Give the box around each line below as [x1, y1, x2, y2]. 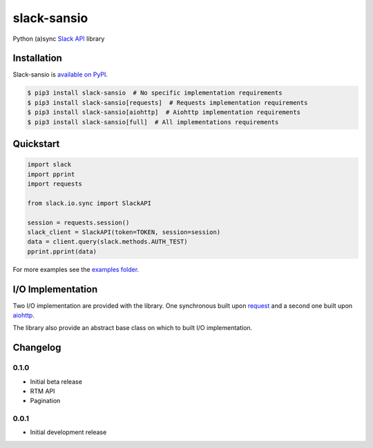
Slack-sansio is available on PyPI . [12, 70, 108, 79]
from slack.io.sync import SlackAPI [27, 199, 152, 207]
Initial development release [30, 428, 107, 436]
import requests [27, 179, 83, 188]
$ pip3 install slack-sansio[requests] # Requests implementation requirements [27, 99, 308, 106]
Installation [12, 52, 62, 64]
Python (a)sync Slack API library [12, 35, 105, 43]
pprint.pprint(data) [27, 247, 97, 255]
